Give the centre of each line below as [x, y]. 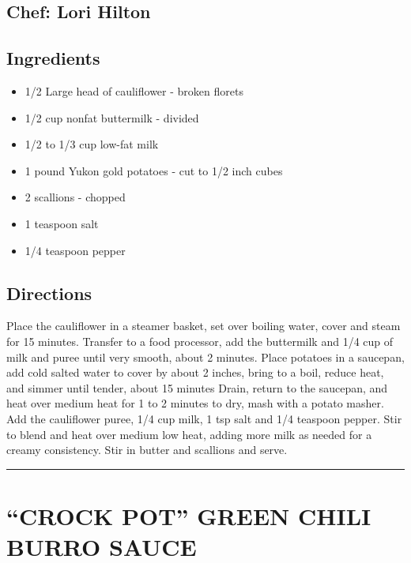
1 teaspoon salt [62, 223]
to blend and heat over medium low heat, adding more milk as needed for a [189, 434]
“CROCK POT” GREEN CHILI [189, 515]
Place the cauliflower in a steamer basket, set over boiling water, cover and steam [204, 326]
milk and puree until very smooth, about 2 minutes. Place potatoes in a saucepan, [205, 357]
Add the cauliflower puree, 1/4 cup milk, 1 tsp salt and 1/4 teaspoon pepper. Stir [204, 418]
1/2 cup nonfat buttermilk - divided [112, 117]
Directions [49, 293]
